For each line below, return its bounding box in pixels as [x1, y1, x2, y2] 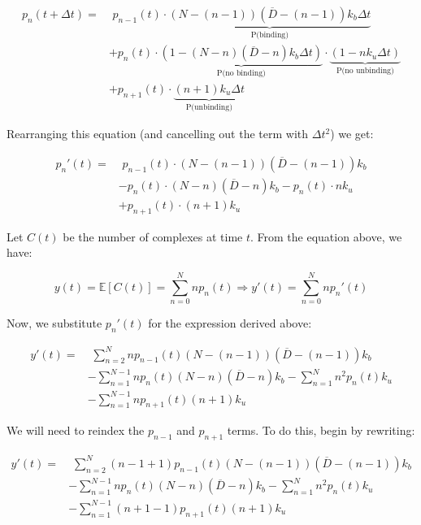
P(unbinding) [185, 102, 232, 111]
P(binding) [250, 30, 289, 39]
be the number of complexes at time [63, 228, 243, 245]
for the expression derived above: [148, 315, 312, 332]
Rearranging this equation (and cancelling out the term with [7, 125, 309, 142]
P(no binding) [216, 69, 266, 78]
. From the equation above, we [250, 228, 402, 245]
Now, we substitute [7, 315, 102, 332]
